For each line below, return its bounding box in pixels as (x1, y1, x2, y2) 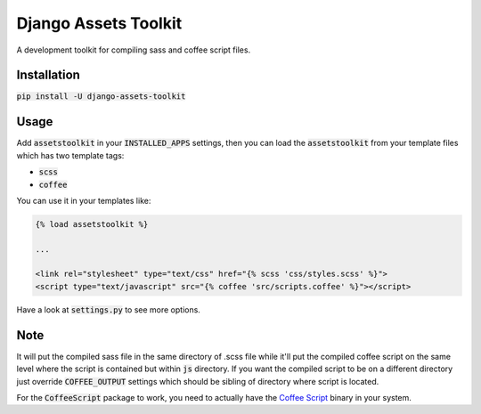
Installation (16, 68, 80, 83)
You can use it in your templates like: (16, 195, 151, 206)
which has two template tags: (16, 150, 125, 160)
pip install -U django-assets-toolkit (16, 92, 186, 101)
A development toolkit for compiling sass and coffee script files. (16, 45, 251, 55)
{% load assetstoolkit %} (35, 219, 149, 229)
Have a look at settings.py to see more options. (16, 304, 200, 315)
